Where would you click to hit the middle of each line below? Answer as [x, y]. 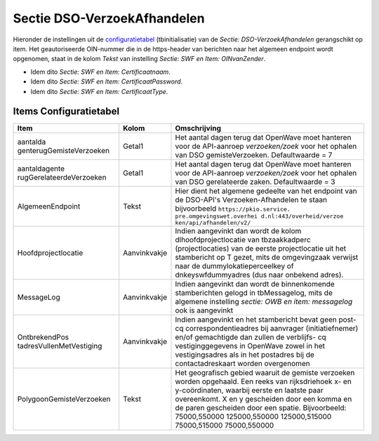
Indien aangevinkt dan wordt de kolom [238, 231]
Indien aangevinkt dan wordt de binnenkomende [255, 284]
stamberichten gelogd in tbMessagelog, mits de [254, 293]
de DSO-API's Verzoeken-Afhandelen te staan [251, 200]
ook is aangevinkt [204, 310]
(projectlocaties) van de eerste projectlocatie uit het [261, 249]
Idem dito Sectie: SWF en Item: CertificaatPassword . [107, 81]
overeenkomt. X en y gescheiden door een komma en [264, 399]
